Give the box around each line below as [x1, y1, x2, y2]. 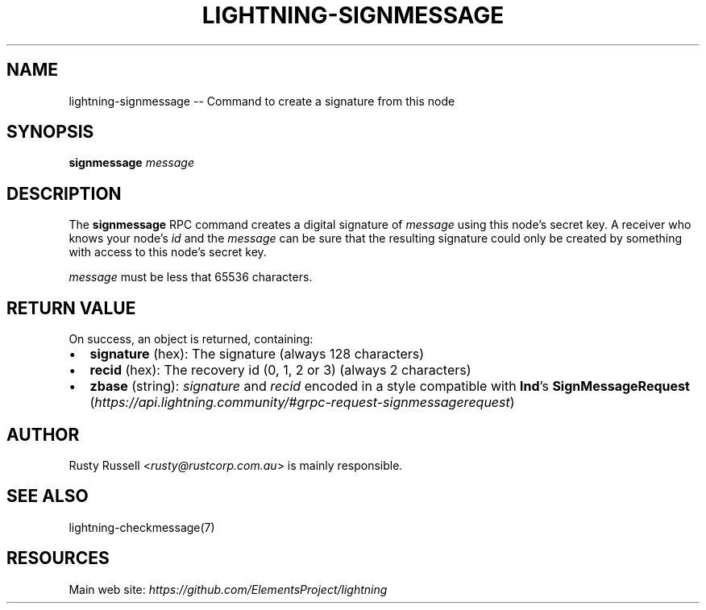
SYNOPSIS [6, 122, 94, 143]
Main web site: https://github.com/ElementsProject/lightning [69, 582, 388, 596]
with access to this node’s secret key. [69, 245, 267, 259]
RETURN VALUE [6, 297, 136, 318]
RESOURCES [6, 548, 110, 569]
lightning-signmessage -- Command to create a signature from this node [69, 93, 455, 108]
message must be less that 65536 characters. [69, 270, 313, 284]
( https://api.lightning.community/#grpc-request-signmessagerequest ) [89, 394, 515, 411]
